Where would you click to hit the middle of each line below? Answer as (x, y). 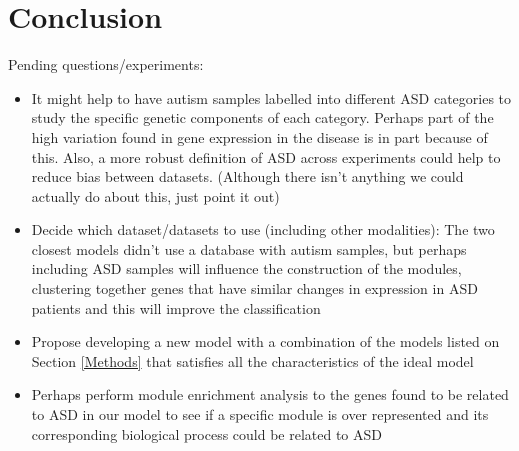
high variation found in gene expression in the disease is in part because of (259, 136)
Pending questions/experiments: (106, 64)
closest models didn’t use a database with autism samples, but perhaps (249, 248)
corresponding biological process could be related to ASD (207, 433)
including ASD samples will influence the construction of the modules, (246, 268)
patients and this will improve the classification (176, 307)
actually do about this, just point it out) (155, 195)
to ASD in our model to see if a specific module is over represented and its (260, 414)
